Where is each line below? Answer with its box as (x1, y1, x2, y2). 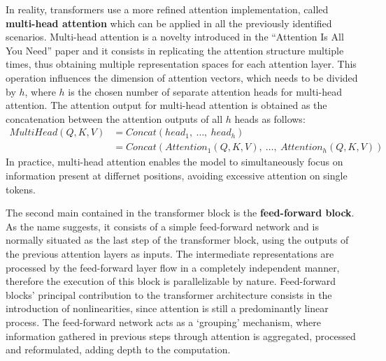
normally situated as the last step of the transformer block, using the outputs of (6, 233, 349, 247)
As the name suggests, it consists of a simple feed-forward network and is (6, 219, 319, 233)
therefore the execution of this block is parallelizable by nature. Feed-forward (6, 274, 336, 288)
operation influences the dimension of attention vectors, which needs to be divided (6, 70, 358, 84)
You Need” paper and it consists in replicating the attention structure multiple (6, 43, 344, 57)
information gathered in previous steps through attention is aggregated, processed (6, 328, 356, 343)
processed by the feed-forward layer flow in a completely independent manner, (6, 260, 340, 274)
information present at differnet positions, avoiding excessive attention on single (6, 168, 348, 182)
